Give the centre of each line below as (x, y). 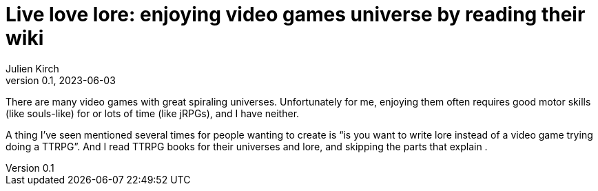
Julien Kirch (32, 68)
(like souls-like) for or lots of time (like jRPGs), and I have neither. (153, 113)
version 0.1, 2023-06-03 (61, 80)
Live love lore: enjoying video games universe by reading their (296, 14)
